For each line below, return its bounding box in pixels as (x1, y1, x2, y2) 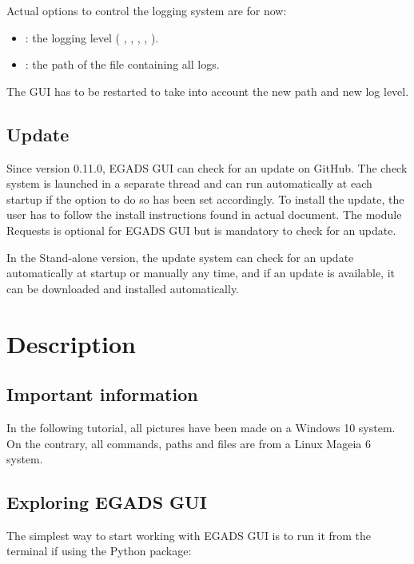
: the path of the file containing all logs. (25, 56, 220, 73)
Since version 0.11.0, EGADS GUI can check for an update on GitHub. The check (6, 159, 408, 176)
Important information (6, 382, 198, 407)
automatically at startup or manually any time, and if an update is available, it (6, 264, 395, 281)
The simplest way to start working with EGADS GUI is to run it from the (6, 526, 372, 543)
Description (6, 327, 137, 359)
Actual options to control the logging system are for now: (6, 2, 287, 18)
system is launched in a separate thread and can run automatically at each (6, 175, 372, 192)
